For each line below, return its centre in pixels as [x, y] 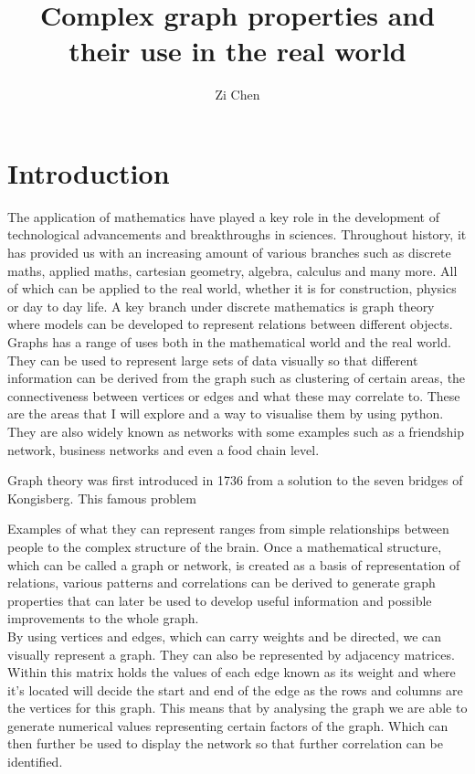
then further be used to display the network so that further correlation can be [225, 743]
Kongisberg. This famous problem [102, 498]
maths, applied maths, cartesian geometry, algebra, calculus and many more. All [232, 270]
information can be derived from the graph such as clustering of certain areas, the [237, 378]
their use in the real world [237, 51]
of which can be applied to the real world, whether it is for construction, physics [232, 288]
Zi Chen [237, 95]
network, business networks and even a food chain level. [164, 449]
